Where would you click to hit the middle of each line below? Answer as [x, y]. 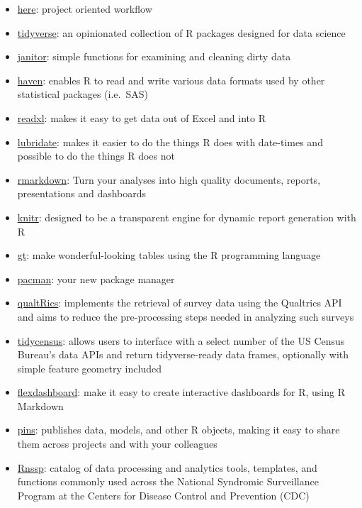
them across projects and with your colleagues [117, 444]
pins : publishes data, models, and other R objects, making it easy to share [179, 430]
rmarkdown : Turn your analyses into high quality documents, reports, [169, 179]
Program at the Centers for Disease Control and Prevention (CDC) [163, 495]
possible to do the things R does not [96, 156]
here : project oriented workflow [85, 9]
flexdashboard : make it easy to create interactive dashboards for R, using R [181, 392]
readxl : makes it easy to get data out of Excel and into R [141, 117]
